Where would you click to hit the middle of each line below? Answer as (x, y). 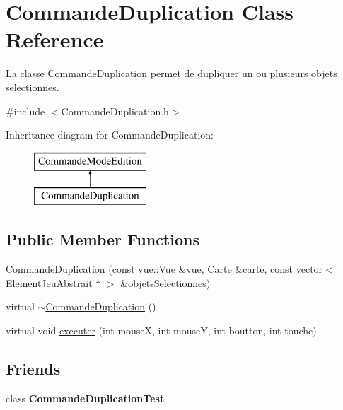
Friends (33, 368)
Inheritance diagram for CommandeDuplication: (110, 135)
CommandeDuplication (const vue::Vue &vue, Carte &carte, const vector (164, 269)
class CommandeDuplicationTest (85, 398)
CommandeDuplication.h (115, 111)
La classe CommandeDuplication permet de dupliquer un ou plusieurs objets (171, 73)
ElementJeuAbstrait (49, 282)
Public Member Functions (103, 239)
